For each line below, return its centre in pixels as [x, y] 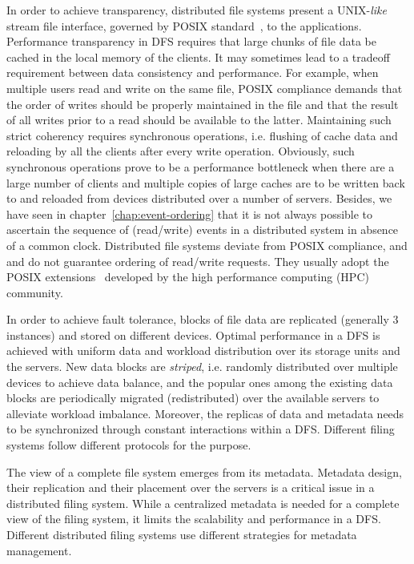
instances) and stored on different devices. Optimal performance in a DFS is [193, 334]
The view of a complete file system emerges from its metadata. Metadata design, [204, 471]
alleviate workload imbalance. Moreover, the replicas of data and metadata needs [205, 413]
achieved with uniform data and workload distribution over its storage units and [203, 350]
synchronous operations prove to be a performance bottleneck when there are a [201, 166]
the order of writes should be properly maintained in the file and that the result [203, 104]
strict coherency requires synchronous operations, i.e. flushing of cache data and [202, 135]
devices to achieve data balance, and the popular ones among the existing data [200, 382]
